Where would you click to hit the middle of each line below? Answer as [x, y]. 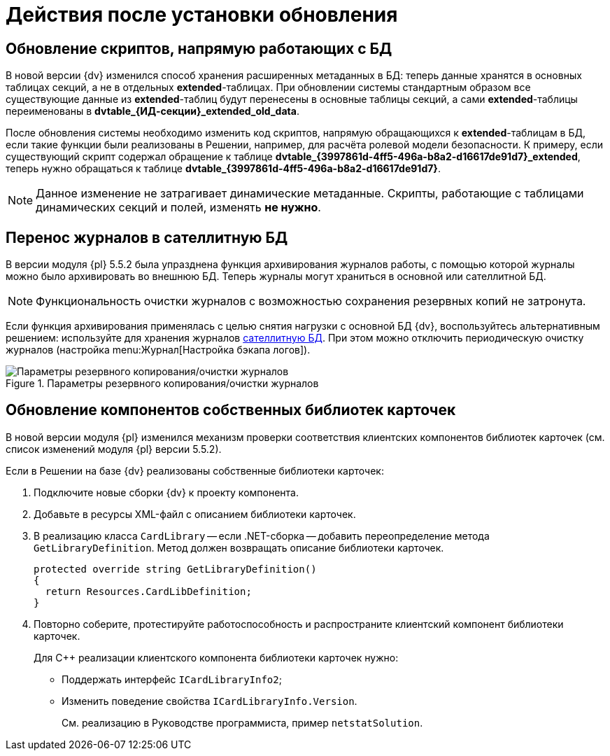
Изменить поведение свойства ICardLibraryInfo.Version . [210, 701]
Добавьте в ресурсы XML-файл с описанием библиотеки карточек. [195, 514]
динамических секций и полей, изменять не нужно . [178, 208]
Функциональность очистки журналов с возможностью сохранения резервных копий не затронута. [311, 301]
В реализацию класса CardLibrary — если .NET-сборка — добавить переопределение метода [262, 535]
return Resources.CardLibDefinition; [148, 591]
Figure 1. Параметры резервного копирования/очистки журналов [162, 384]
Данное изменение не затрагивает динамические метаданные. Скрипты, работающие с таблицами [310, 194]
